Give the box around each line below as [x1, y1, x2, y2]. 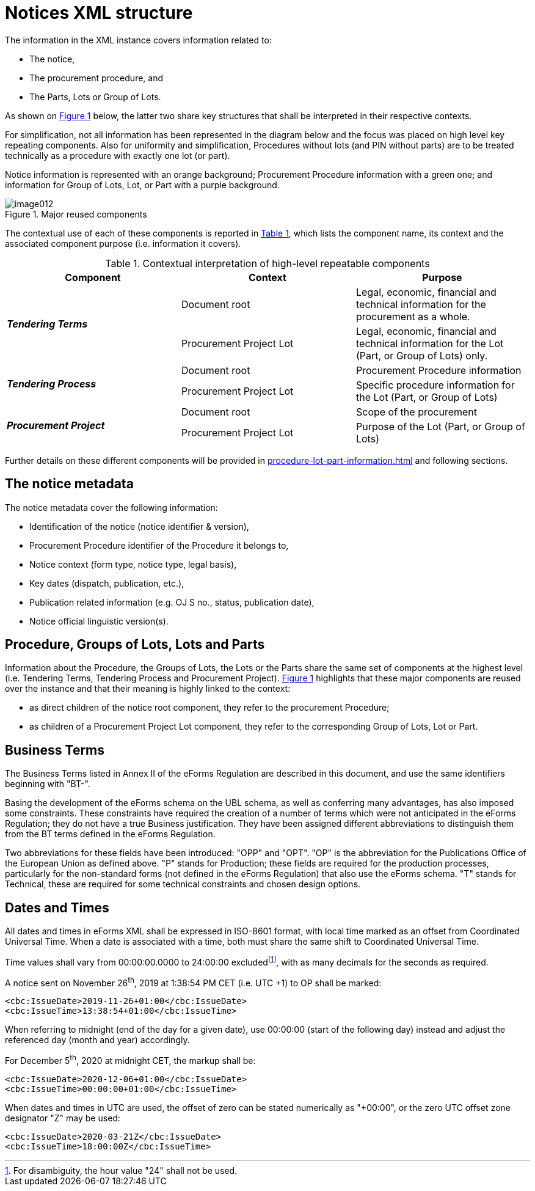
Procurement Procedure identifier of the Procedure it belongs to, [29, 540, 289, 551]
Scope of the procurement [355, 405, 477, 418]
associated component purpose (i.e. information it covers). [5, 238, 241, 249]
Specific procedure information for [355, 378, 515, 391]
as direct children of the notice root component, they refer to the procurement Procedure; [29, 702, 390, 713]
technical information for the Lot [355, 337, 504, 350]
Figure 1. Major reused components [5, 208, 147, 219]
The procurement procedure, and [29, 72, 164, 83]
